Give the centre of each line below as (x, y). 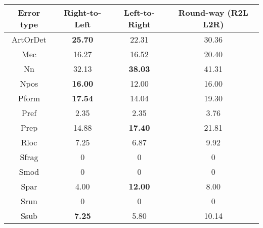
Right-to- (83, 12)
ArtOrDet (29, 39)
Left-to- (139, 12)
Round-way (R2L (213, 12)
